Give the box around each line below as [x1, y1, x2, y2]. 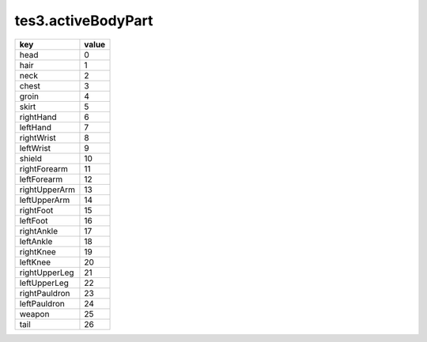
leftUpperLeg [19, 277, 69, 288]
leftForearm [19, 174, 63, 185]
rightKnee [19, 246, 57, 257]
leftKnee [19, 257, 51, 268]
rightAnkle [19, 225, 59, 236]
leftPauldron [19, 298, 65, 309]
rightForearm [19, 163, 69, 174]
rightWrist [19, 132, 57, 143]
